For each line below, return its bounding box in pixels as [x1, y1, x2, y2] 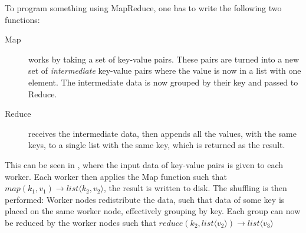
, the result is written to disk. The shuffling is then [103, 182, 287, 194]
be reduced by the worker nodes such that [5, 216, 156, 228]
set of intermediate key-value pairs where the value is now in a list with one [28, 64, 301, 77]
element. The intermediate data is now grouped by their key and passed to [28, 76, 298, 88]
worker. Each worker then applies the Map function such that [5, 170, 227, 182]
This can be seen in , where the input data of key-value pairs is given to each [5, 158, 284, 170]
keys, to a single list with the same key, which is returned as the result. [28, 139, 285, 151]
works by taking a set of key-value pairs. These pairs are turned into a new [28, 52, 300, 65]
